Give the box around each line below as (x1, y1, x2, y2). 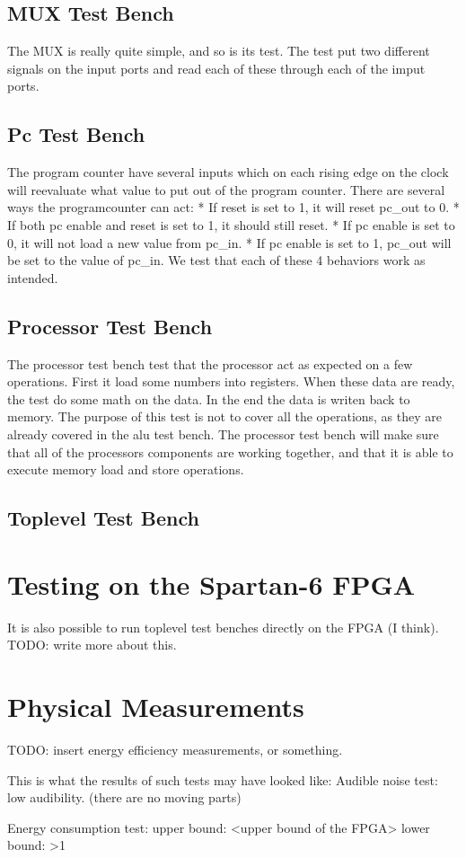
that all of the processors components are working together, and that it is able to (7, 442, 453, 461)
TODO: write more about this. (7, 635, 177, 654)
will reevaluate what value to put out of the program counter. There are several (7, 180, 445, 199)
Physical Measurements (7, 687, 304, 724)
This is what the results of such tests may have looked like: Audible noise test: (7, 770, 438, 789)
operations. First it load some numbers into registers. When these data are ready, (7, 372, 455, 391)
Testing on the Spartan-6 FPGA (7, 565, 416, 602)
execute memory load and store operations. (7, 460, 244, 479)
